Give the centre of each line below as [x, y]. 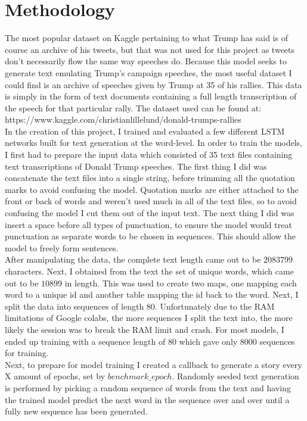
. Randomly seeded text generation [235, 376]
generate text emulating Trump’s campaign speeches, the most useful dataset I [148, 72]
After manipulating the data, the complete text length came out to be [133, 259]
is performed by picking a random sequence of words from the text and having [148, 387]
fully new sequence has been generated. [76, 411]
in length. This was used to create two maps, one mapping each [181, 283]
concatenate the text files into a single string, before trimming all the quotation [150, 178]
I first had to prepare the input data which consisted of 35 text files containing [149, 155]
